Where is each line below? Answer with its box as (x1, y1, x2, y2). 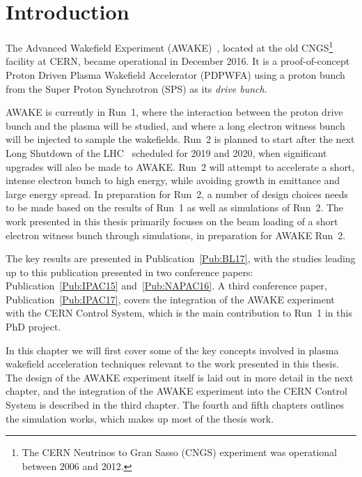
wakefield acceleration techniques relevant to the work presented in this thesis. (6, 356, 339, 371)
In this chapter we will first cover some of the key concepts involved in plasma (6, 342, 339, 357)
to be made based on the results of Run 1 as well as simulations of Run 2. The (6, 200, 344, 215)
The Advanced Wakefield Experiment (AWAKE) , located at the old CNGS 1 (6, 38, 333, 54)
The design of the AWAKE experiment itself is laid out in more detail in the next (6, 370, 354, 384)
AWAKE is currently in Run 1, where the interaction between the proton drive (6, 105, 343, 119)
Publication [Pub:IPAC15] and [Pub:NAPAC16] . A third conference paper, (6, 278, 327, 293)
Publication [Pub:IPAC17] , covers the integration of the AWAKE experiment (6, 291, 335, 306)
